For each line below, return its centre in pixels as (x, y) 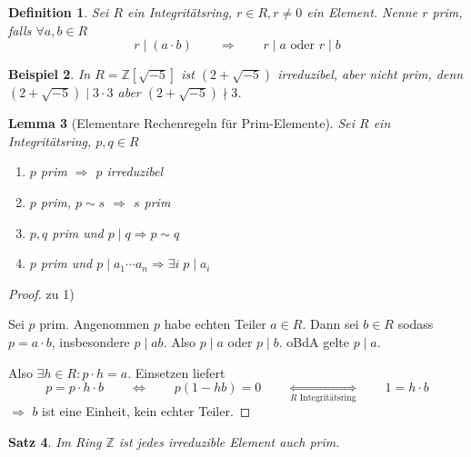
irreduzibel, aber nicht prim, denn (371, 74)
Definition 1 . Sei (59, 12)
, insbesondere (90, 341)
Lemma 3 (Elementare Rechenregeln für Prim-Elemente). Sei (181, 123)
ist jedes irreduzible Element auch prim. (229, 442)
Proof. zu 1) (41, 293)
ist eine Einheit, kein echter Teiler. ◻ (146, 411)
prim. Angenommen (95, 324)
